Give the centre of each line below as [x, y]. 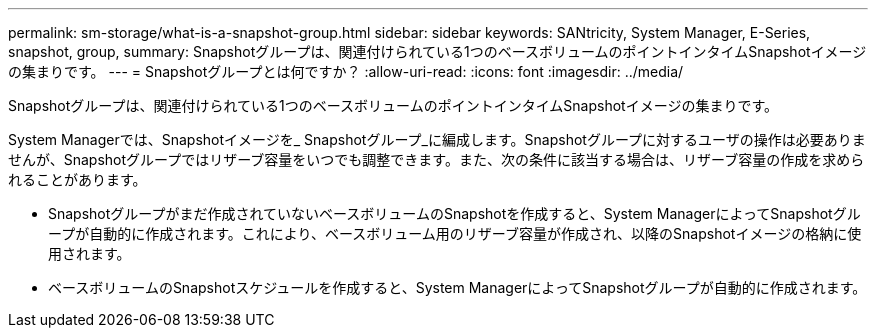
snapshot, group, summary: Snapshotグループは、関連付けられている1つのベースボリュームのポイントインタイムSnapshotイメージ [437, 51]
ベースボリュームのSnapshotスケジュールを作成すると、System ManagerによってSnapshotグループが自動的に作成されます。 [457, 287]
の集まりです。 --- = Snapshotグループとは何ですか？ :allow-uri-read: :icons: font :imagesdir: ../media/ [346, 71]
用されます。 [89, 253]
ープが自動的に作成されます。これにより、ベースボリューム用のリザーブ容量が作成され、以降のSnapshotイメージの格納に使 [455, 233]
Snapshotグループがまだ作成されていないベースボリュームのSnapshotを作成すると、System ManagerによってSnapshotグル [454, 213]
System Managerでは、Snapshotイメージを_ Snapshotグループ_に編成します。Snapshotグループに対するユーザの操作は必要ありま [437, 139]
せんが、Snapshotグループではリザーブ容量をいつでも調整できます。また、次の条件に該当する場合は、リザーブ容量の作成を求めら [436, 159]
